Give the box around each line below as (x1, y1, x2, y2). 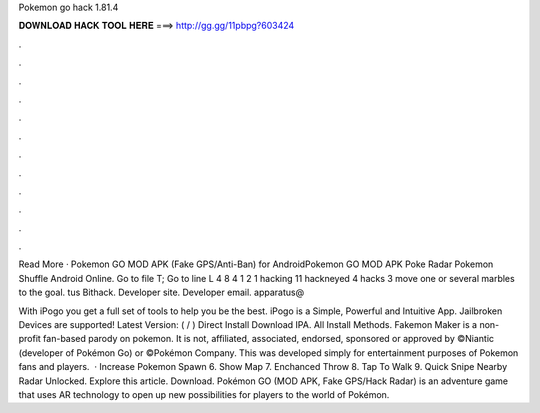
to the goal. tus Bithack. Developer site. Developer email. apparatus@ (18, 286, 305, 299)
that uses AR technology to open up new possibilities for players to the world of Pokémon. (18, 388, 390, 400)
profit (18, 333, 42, 345)
